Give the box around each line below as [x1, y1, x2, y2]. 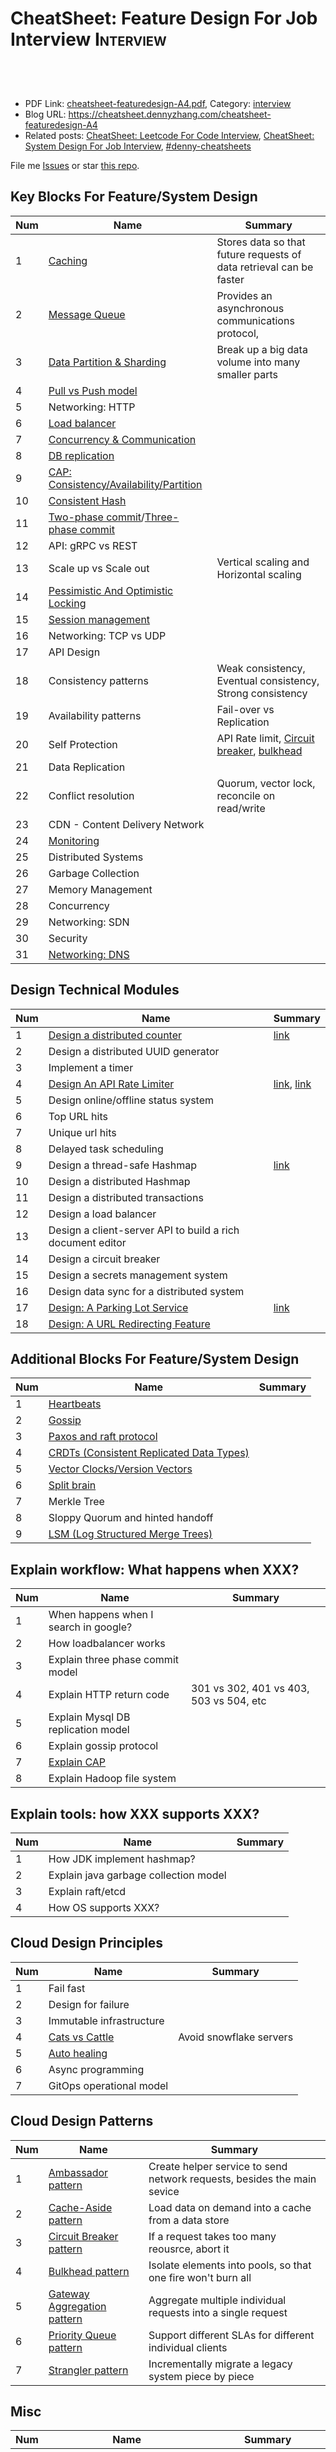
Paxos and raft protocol [48, 1430, 158, 1444]
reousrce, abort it [148, 2242, 230, 2256]
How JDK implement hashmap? [48, 1852, 196, 1866]
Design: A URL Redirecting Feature [48, 1317, 211, 1331]
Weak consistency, [216, 661, 306, 675]
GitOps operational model [48, 2078, 169, 2092]
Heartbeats [48, 1397, 102, 1411]
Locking [48, 596, 87, 610]
